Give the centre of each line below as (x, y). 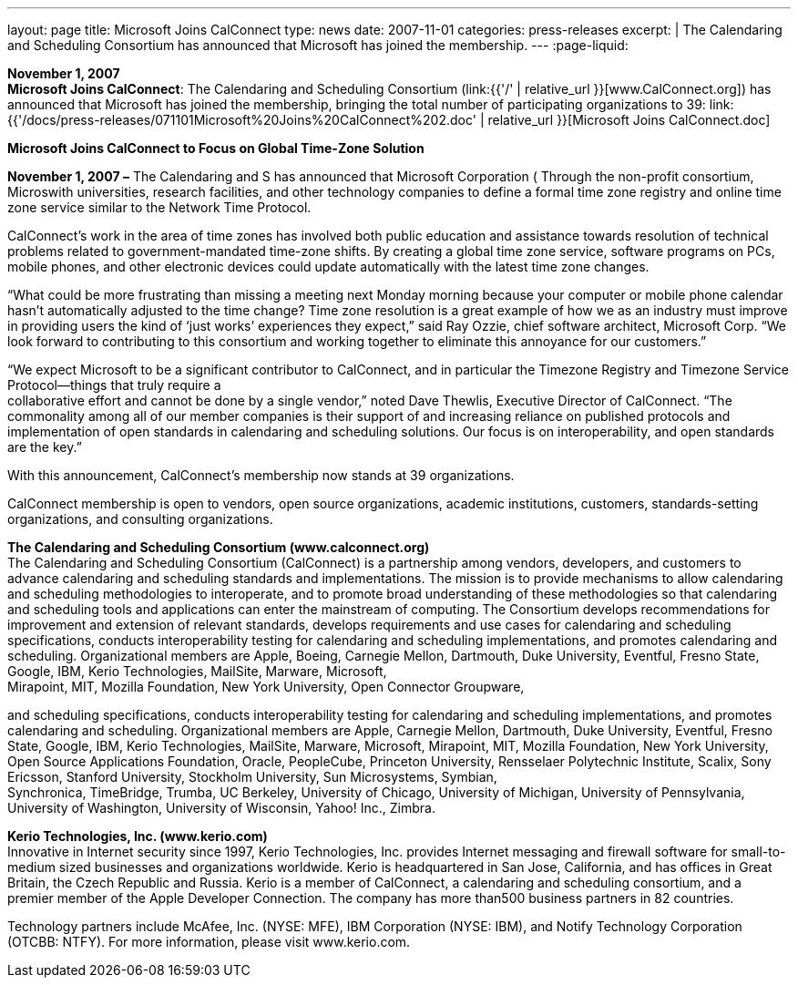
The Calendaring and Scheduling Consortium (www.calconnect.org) (219, 547)
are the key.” (45, 447)
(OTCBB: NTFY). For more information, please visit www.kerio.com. (209, 942)
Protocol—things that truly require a (114, 385)
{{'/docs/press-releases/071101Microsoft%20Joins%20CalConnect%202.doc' (242, 120)
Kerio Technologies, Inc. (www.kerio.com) (138, 836)
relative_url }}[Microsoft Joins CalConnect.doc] (629, 120)
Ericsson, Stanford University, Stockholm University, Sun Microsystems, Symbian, (252, 777)
